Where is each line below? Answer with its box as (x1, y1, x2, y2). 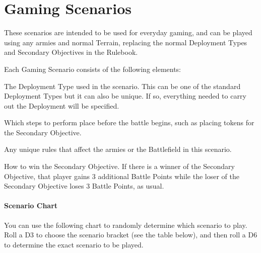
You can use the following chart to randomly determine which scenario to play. (4, 219, 247, 230)
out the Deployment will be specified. (4, 100, 119, 111)
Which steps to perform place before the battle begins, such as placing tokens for (4, 117, 254, 128)
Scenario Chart (4, 200, 58, 211)
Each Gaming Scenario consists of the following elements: (4, 63, 181, 74)
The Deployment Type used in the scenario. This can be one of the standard (4, 80, 241, 91)
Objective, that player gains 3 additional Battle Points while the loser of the (4, 171, 239, 181)
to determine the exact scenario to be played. (4, 239, 144, 249)
